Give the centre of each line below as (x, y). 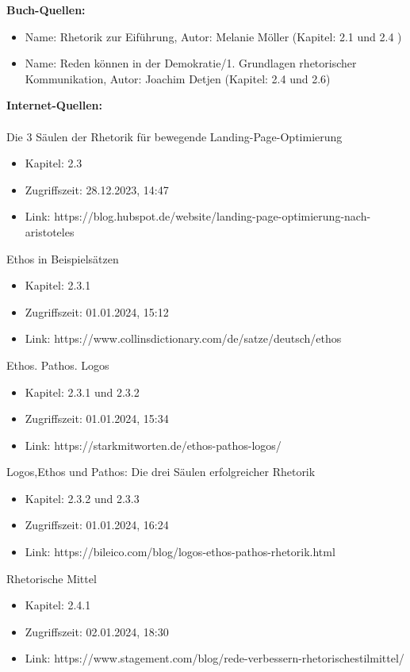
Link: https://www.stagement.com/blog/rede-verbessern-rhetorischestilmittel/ (215, 658)
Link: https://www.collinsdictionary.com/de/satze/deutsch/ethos (183, 338)
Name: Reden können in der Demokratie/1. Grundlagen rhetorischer (191, 63)
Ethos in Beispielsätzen (63, 258)
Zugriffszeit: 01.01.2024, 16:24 (97, 525)
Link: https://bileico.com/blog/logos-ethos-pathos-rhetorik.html (180, 552)
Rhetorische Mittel (52, 578)
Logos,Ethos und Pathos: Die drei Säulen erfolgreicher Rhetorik (161, 472)
